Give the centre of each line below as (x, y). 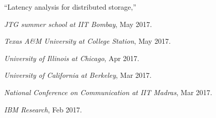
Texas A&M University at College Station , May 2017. (87, 41)
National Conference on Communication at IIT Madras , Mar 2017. (108, 92)
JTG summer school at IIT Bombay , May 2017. (78, 24)
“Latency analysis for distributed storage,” (70, 7)
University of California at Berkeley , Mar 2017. (78, 75)
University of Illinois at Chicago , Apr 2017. (72, 58)
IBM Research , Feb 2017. (43, 109)
